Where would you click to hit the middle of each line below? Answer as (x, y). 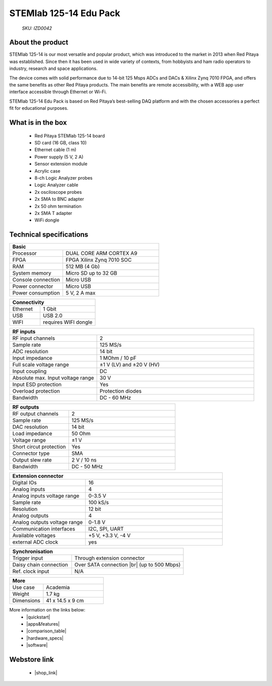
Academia (58, 587)
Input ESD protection (37, 385)
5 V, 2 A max (81, 293)
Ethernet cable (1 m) (55, 150)
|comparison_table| (46, 631)
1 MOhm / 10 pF (118, 358)
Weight (21, 594)
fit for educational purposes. (39, 108)
